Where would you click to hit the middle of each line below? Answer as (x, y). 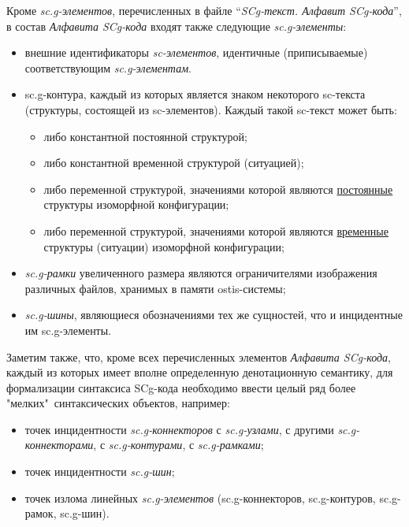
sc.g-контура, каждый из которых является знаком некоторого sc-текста (195, 94)
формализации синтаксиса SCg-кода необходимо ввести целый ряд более (181, 387)
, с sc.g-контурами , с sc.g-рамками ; (178, 445)
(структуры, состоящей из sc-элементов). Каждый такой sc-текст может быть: (211, 109)
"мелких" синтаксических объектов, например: (118, 403)
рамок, (41, 513)
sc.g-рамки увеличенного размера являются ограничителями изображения (201, 273)
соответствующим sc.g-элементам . (108, 67)
